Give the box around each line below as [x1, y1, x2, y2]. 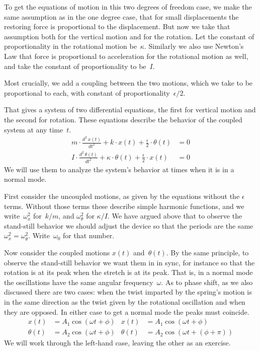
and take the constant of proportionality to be [4, 60, 146, 71]
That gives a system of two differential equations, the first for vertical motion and [4, 104, 256, 115]
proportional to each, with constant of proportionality [4, 87, 170, 98]
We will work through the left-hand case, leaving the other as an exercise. [4, 337, 231, 348]
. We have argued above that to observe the [107, 210, 242, 221]
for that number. [63, 230, 115, 241]
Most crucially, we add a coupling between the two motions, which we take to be [4, 78, 253, 88]
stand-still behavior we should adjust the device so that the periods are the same [4, 220, 253, 231]
